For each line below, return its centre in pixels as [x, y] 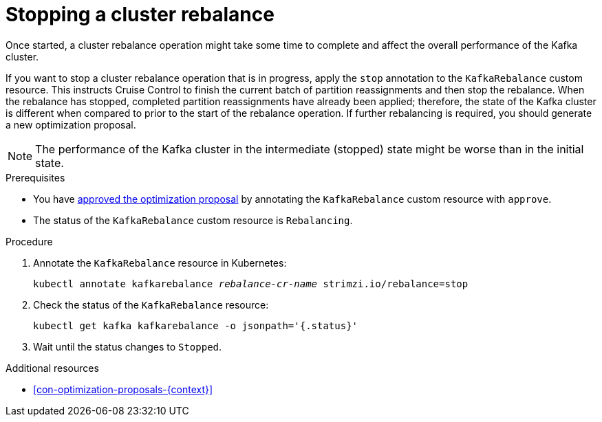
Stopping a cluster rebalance [140, 14]
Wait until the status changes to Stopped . [128, 346]
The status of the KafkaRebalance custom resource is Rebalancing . [193, 220]
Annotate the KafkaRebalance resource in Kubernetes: [160, 263]
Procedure [29, 241]
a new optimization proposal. [71, 124]
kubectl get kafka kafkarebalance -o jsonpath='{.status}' [196, 325]
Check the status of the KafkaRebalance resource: [151, 304]
